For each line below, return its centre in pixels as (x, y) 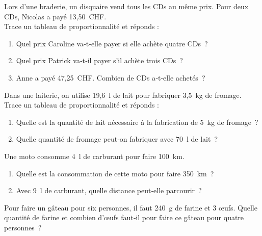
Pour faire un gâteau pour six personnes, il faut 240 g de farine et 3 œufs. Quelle (131, 207)
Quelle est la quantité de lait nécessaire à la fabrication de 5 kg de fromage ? (137, 122)
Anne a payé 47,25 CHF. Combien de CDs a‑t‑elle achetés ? (111, 77)
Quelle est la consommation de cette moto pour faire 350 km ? (115, 173)
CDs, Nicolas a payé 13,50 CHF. (55, 16)
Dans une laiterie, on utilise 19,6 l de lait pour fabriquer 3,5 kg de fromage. (123, 95)
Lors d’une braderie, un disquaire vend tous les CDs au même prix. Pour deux (126, 6)
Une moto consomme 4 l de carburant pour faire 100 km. (94, 156)
